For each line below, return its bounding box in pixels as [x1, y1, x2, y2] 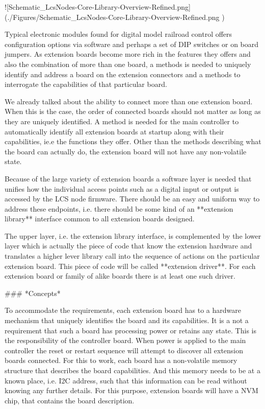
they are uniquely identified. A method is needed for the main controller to [5, 116, 239, 126]
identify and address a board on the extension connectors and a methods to [5, 69, 241, 79]
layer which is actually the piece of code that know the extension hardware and [5, 240, 252, 251]
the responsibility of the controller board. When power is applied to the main [5, 335, 246, 346]
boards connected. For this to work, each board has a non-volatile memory [5, 355, 237, 366]
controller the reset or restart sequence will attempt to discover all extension [5, 345, 244, 355]
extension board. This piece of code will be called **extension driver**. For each [5, 260, 256, 271]
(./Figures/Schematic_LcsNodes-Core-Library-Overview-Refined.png [5, 11, 220, 22]
